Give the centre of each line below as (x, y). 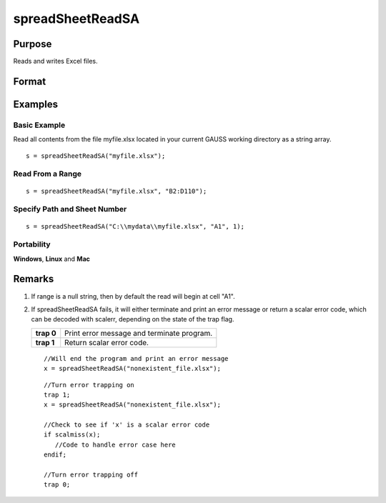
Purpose (33, 44)
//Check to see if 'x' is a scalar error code (127, 425)
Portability (32, 244)
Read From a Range (48, 174)
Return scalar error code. (107, 342)
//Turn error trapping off (91, 475)
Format (30, 81)
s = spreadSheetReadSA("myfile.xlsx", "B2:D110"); (117, 191)
